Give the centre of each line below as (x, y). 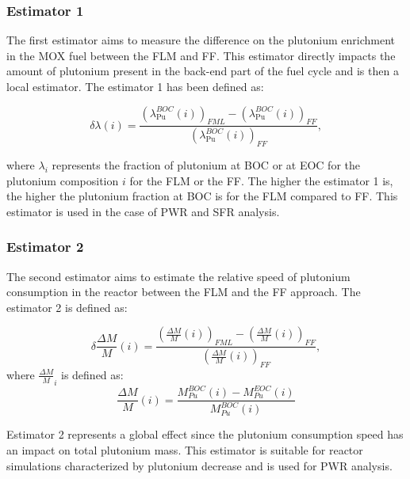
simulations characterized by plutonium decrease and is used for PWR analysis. (199, 465)
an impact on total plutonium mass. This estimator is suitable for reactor (185, 450)
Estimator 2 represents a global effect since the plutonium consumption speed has (205, 434)
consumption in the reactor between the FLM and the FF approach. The (184, 292)
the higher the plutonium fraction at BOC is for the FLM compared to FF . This (202, 196)
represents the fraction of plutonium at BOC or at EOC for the (206, 165)
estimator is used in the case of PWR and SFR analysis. (143, 211)
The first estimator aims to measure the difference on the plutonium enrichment (201, 40)
